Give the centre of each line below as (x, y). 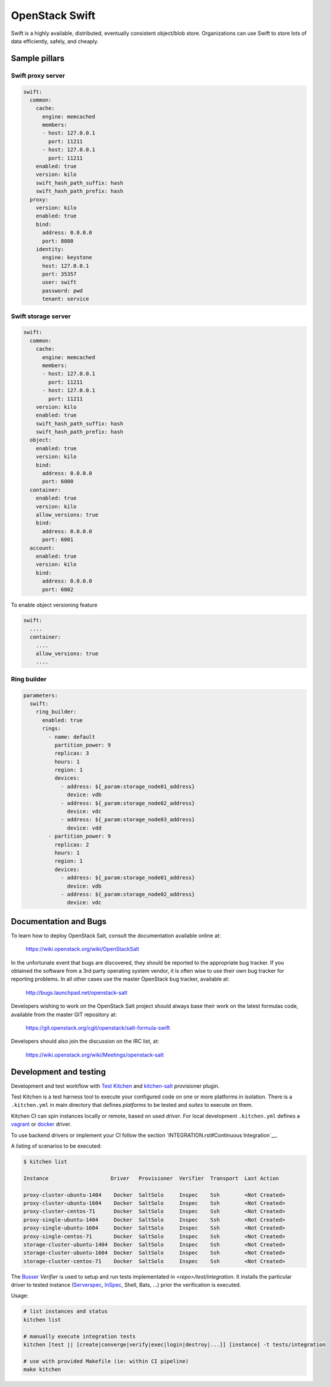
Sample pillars (38, 58)
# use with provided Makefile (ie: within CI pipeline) (106, 1361)
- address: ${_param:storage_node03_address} (128, 820)
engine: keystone (67, 257)
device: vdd (84, 828)
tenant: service (66, 299)
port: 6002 (58, 589)
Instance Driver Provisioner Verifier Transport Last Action (151, 1178)
